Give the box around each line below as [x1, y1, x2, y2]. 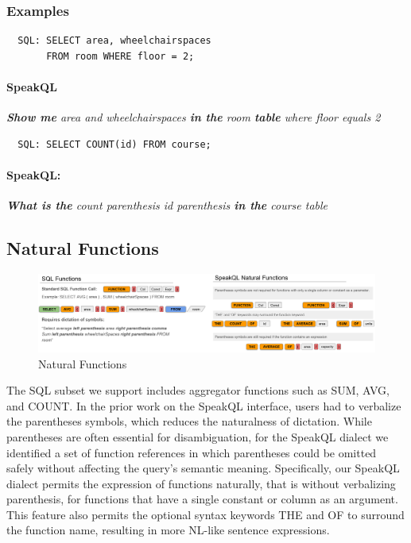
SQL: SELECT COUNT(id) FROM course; [17, 138, 211, 150]
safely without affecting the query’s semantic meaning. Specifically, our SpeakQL [6, 460, 400, 476]
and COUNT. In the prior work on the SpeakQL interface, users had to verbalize [6, 397, 401, 414]
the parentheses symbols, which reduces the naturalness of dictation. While [6, 413, 372, 429]
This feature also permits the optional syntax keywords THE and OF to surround [6, 506, 405, 522]
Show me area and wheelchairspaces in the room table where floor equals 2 [6, 109, 381, 125]
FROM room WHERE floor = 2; [46, 50, 195, 62]
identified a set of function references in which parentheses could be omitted [6, 444, 377, 460]
